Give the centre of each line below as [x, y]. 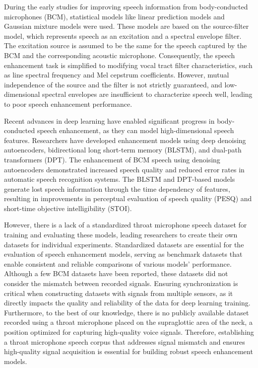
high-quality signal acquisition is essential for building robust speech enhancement [129, 351]
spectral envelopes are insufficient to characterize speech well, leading [147, 94]
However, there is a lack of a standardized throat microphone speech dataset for [126, 225]
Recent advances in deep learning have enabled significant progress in [109, 120]
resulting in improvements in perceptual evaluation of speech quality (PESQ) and [128, 198]
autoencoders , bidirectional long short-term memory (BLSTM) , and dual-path [123, 150]
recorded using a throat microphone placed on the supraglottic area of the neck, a [128, 322]
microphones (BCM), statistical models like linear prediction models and [114, 16]
